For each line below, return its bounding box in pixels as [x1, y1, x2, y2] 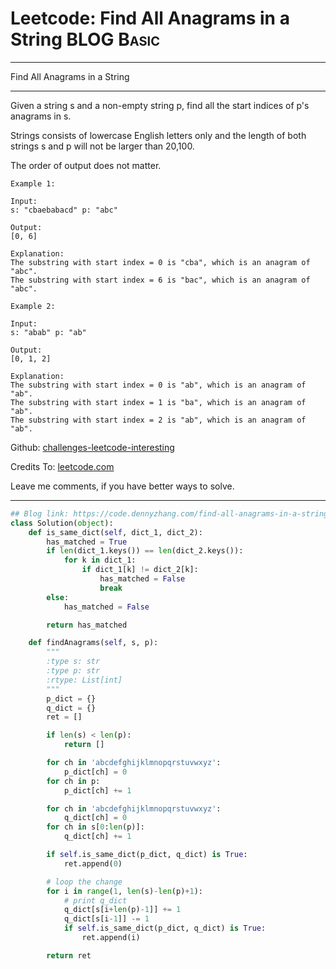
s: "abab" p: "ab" [10, 327, 87, 337]
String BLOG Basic [10, 28, 160, 51]
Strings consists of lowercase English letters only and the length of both [10, 129, 307, 141]
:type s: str [46, 657, 101, 667]
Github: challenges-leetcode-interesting [10, 441, 175, 453]
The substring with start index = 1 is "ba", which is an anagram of [10, 397, 307, 407]
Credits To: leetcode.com [10, 460, 115, 472]
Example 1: [10, 178, 56, 189]
